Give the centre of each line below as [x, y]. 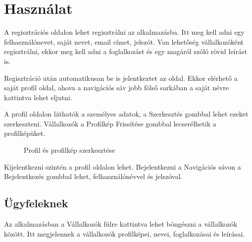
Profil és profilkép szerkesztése [70, 150]
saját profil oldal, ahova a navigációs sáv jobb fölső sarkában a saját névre [117, 88]
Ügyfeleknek [36, 203]
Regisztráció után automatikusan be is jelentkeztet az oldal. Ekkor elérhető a [121, 78]
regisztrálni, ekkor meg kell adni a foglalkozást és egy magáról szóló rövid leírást [126, 51]
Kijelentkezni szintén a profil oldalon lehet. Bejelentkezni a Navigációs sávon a [123, 166]
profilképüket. [25, 133]
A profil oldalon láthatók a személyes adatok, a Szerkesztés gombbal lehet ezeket [126, 114]
